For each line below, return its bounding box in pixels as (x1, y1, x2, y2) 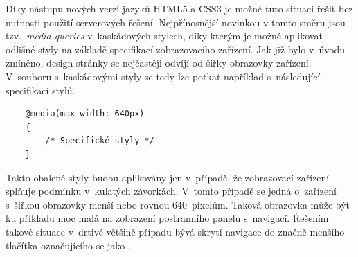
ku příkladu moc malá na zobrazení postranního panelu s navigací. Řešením (6, 211, 329, 225)
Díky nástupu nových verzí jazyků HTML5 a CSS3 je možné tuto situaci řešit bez (6, 1, 353, 15)
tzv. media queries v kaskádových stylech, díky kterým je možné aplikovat (6, 28, 323, 43)
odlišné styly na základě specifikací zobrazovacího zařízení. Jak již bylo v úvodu (6, 42, 346, 56)
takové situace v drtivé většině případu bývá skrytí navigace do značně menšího (6, 224, 345, 238)
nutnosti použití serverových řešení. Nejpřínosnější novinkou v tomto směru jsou (6, 15, 346, 29)
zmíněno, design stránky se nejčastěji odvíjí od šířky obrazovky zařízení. (6, 55, 312, 70)
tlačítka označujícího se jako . (6, 238, 131, 252)
